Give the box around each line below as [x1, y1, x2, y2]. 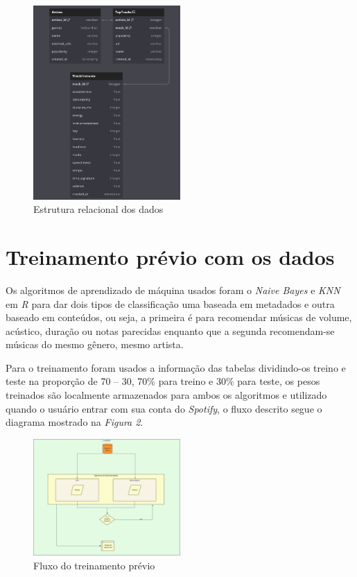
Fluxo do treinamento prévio [33, 558, 155, 572]
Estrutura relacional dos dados [33, 202, 164, 216]
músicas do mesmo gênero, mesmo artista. [6, 337, 184, 352]
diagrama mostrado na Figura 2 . [6, 415, 143, 429]
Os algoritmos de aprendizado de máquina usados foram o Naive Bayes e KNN [6, 282, 340, 297]
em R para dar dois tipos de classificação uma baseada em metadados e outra [6, 296, 335, 311]
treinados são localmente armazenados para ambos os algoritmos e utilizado [6, 388, 327, 402]
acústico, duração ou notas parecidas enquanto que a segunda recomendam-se [6, 323, 335, 338]
